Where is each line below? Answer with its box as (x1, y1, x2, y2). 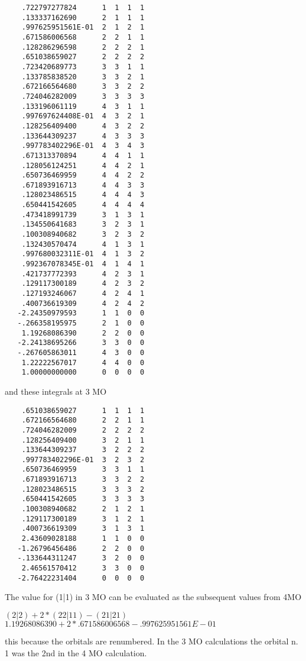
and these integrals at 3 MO (5, 385, 107, 397)
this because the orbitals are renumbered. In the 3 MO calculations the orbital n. (5, 634, 298, 647)
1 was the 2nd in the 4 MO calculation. (5, 646, 147, 659)
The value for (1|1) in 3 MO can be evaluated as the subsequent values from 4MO (5, 591, 302, 603)
